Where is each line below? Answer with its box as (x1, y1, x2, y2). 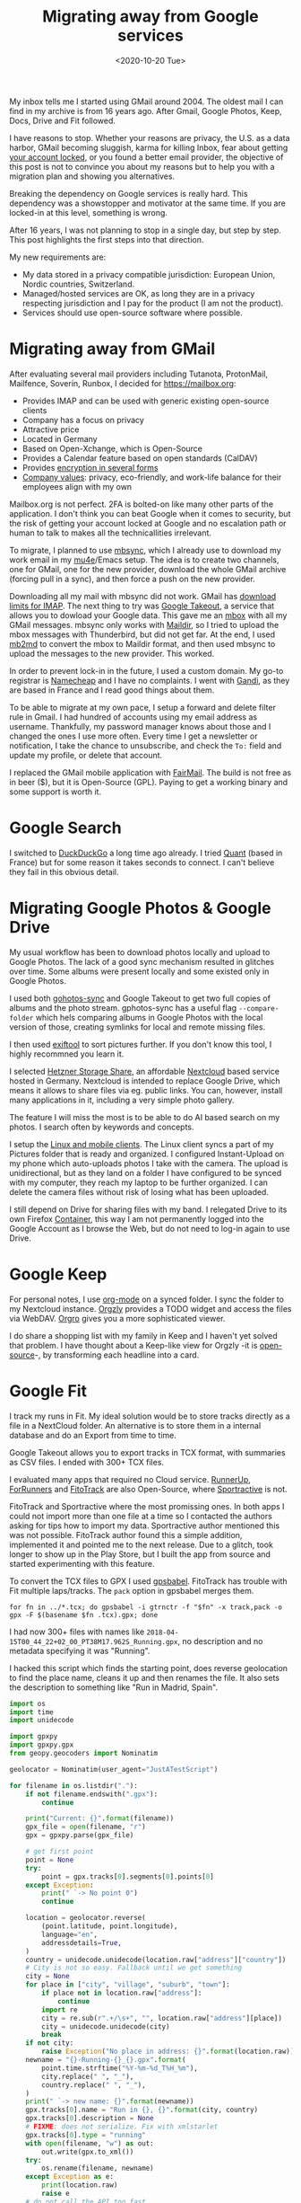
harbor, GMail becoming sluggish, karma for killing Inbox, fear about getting (9, 142, 288, 153)
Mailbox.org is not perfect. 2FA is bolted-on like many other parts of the (9, 499, 274, 509)
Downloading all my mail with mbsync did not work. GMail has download (9, 590, 277, 601)
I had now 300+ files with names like (9, 1626, 145, 1637)
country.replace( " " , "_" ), (41, 2080, 146, 2090)
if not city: (25, 2039, 74, 2048)
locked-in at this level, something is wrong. (9, 207, 168, 217)
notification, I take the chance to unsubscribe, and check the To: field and (9, 739, 282, 751)
